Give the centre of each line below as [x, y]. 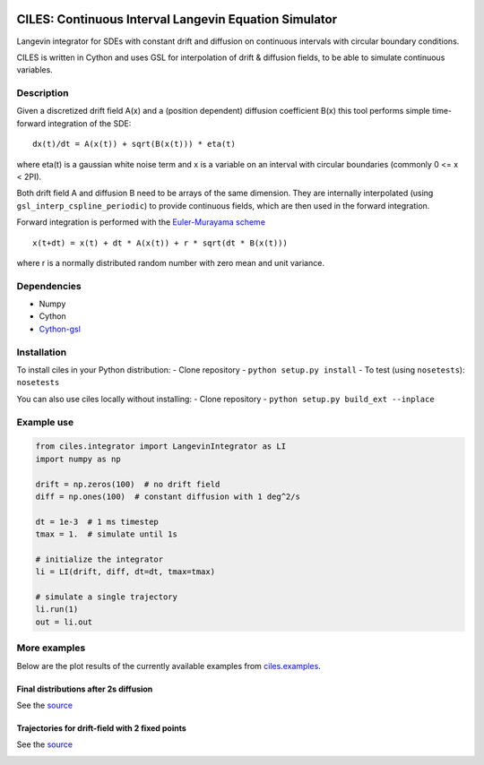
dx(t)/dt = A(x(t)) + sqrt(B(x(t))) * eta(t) [134, 144]
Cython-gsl [60, 329]
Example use [45, 422]
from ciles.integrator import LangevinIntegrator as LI [161, 447]
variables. [35, 70]
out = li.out [64, 622]
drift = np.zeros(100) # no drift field [128, 484]
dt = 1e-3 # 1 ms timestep [97, 521]
